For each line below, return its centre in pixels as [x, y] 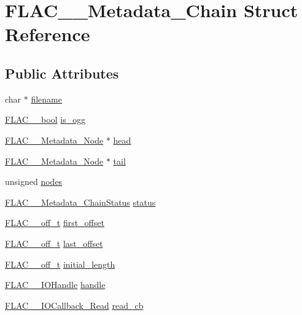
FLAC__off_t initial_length [60, 264]
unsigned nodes [34, 181]
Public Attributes [62, 73]
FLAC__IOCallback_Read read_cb [74, 305]
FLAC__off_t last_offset [54, 243]
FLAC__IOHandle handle [55, 285]
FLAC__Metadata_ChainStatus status [80, 202]
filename [46, 99]
